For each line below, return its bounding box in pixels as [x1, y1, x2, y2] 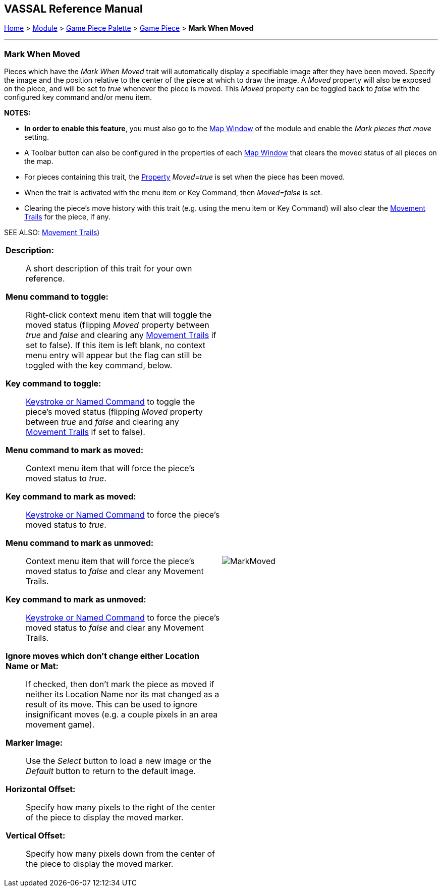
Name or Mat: [6, 661, 59, 672]
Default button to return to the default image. [26, 766, 196, 776]
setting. [24, 133, 49, 142]
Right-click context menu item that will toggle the [26, 310, 212, 320]
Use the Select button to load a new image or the [26, 756, 211, 766]
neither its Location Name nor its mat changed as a [26, 689, 219, 700]
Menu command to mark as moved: [6, 445, 144, 456]
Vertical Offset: [6, 830, 66, 841]
